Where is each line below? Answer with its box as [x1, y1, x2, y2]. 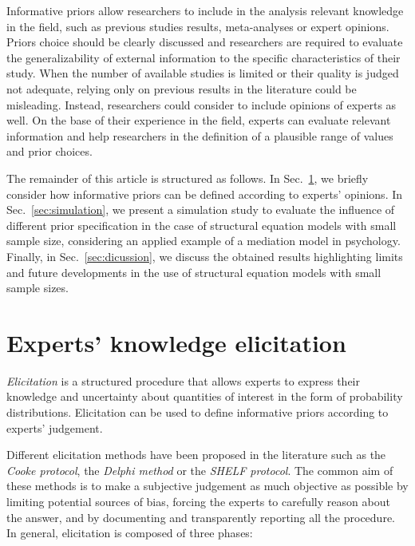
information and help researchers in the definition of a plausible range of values [6, 127, 393, 144]
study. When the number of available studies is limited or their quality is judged [6, 65, 399, 81]
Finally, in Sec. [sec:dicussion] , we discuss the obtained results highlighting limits [6, 247, 403, 264]
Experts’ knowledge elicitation [6, 326, 346, 358]
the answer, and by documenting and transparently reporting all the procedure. [6, 508, 395, 525]
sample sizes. [6, 279, 69, 296]
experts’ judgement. [6, 419, 103, 436]
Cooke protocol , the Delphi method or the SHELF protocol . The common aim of [6, 461, 393, 478]
